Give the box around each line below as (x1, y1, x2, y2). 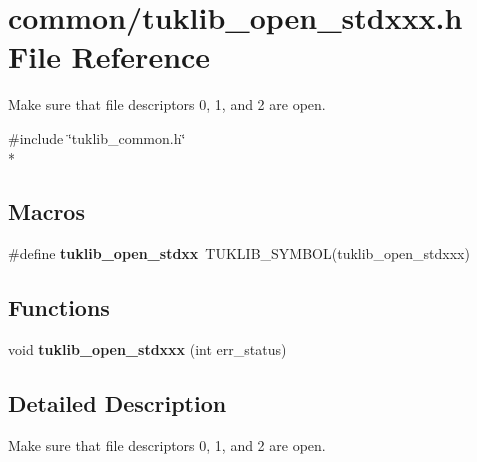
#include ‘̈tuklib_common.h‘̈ (8, 127, 186, 148)
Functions (8, 292, 110, 323)
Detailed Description (8, 388, 227, 419)
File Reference (8, 36, 211, 77)
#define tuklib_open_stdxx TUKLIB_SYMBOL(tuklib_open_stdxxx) (8, 243, 470, 264)
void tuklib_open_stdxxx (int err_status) (8, 339, 287, 360)
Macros (8, 196, 85, 227)
